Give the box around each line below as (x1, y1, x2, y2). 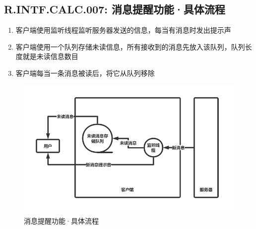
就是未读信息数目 (22, 51, 78, 61)
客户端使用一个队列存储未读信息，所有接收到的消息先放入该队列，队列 (15, 41, 245, 52)
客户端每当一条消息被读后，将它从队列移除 (15, 67, 155, 78)
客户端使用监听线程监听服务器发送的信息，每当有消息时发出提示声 (15, 25, 231, 35)
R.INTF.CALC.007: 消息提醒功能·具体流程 (4, 1, 225, 17)
